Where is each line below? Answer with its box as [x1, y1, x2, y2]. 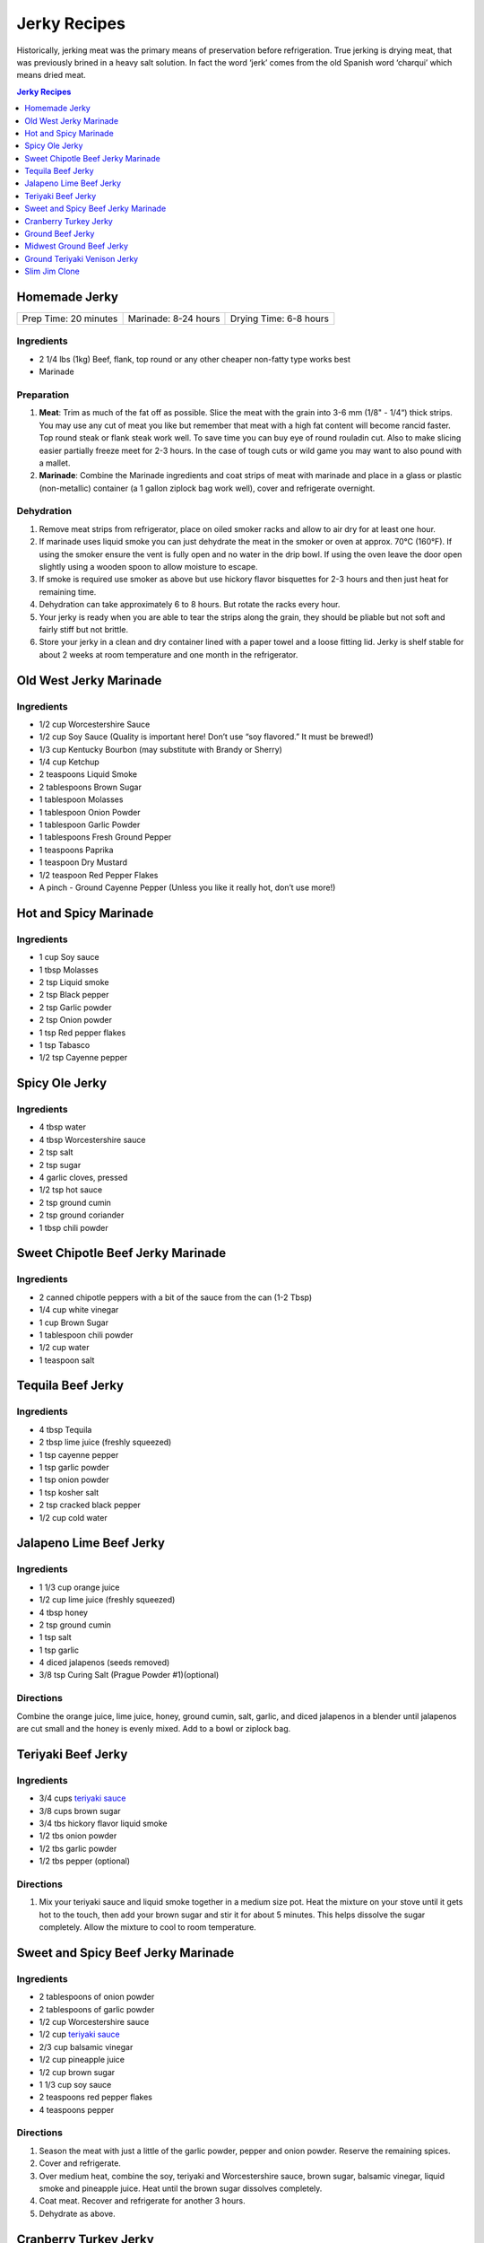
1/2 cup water [39, 1342, 90, 1353]
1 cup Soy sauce [39, 952, 100, 963]
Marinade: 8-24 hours [127, 312, 220, 325]
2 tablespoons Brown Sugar [39, 781, 143, 792]
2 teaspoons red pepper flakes [39, 2091, 152, 2103]
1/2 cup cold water [39, 1512, 108, 1523]
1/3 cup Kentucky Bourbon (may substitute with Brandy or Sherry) [39, 744, 282, 755]
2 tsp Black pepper [39, 990, 109, 1000]
